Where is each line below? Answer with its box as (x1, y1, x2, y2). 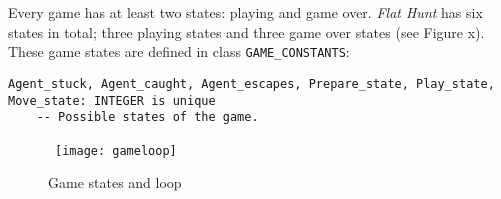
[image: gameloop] (55, 143, 177, 158)
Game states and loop (48, 172, 182, 193)
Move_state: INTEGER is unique (8, 93, 216, 108)
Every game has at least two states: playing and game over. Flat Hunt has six (8, 2, 483, 22)
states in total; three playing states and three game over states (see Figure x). (8, 21, 485, 42)
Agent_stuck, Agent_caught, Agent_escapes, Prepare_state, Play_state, (8, 76, 495, 91)
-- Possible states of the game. (36, 110, 259, 125)
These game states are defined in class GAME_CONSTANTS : (8, 41, 350, 62)
